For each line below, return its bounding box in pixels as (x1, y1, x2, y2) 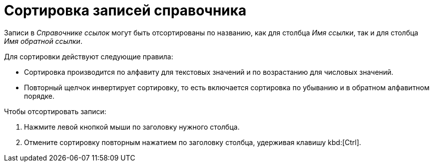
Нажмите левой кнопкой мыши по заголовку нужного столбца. (24, 122, 240, 131)
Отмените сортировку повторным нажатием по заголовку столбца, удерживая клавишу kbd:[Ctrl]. (24, 138, 362, 147)
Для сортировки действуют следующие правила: (4, 52, 173, 61)
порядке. (24, 91, 55, 100)
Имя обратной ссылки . (4, 36, 82, 45)
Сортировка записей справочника (4, 2, 247, 19)
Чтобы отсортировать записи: (4, 107, 106, 116)
